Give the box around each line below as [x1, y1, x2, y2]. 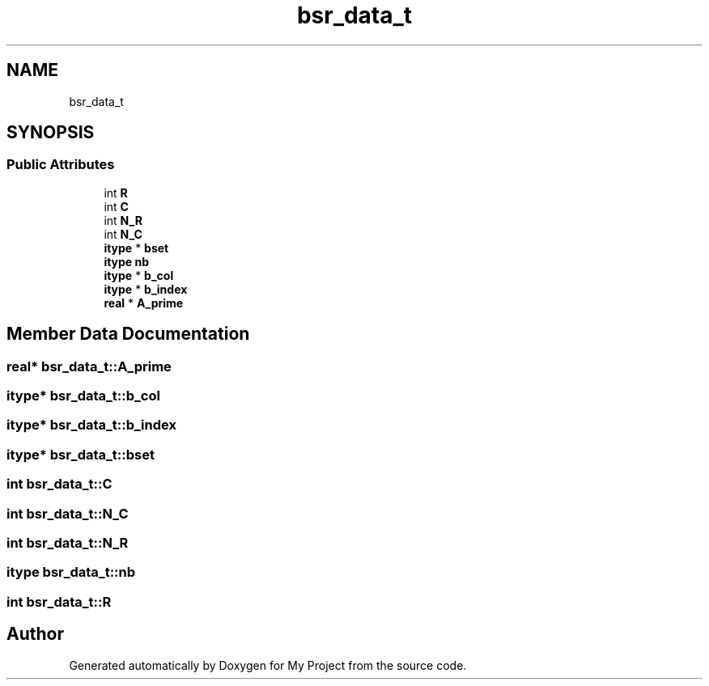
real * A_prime [104, 295, 184, 310]
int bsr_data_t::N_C [6, 505, 129, 522]
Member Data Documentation [6, 324, 250, 345]
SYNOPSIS [6, 122, 95, 143]
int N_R [104, 213, 142, 227]
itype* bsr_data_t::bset [6, 446, 155, 463]
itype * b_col [104, 268, 174, 282]
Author [6, 624, 64, 645]
